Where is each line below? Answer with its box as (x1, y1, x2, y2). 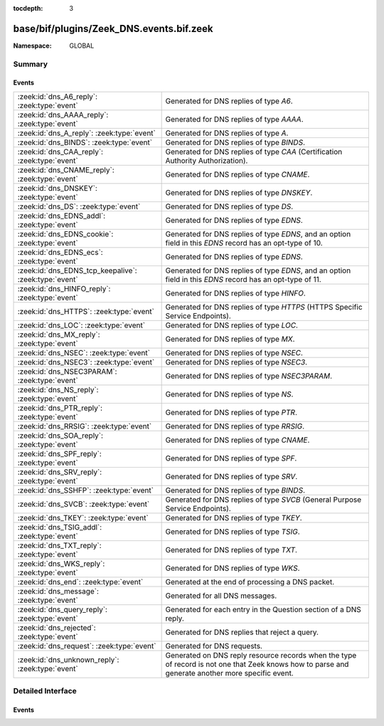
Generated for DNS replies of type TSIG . (165, 527, 300, 537)
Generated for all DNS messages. (165, 591, 277, 601)
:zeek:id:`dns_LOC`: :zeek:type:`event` (17, 320, 146, 330)
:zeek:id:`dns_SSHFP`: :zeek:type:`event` (17, 485, 154, 495)
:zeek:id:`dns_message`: (17, 586, 100, 596)
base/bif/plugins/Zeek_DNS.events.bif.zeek (13, 22, 213, 35)
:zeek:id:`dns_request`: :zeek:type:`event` (17, 641, 156, 651)
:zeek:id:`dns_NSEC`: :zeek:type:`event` (17, 347, 151, 357)
